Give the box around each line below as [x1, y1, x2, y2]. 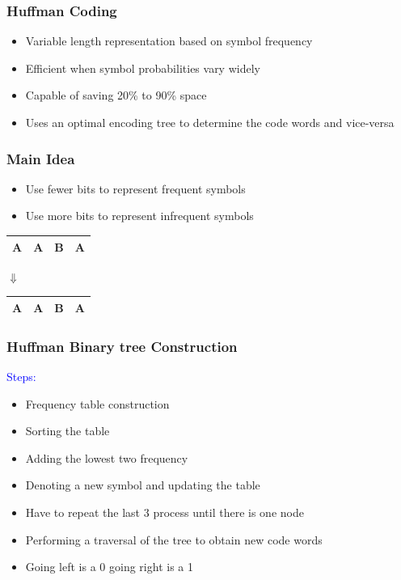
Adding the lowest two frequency [25, 449, 188, 466]
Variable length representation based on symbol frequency [25, 32, 313, 49]
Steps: [6, 368, 36, 384]
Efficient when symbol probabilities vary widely [25, 59, 260, 76]
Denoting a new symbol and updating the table [25, 476, 260, 493]
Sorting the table [25, 422, 110, 439]
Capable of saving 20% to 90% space [25, 87, 207, 104]
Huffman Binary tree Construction [6, 336, 238, 356]
